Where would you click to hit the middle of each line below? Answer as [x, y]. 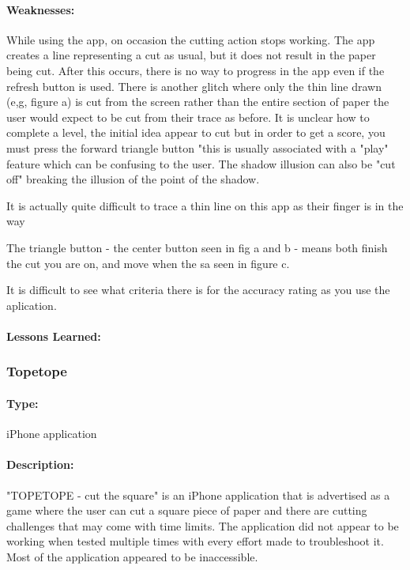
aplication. [32, 305]
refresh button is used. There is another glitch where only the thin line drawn [194, 86]
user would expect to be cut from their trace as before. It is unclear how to [188, 117]
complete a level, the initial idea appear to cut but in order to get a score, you [196, 132]
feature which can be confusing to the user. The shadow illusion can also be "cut [201, 163]
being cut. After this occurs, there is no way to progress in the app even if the [196, 70]
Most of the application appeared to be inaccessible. [132, 556]
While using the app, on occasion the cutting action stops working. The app [191, 39]
